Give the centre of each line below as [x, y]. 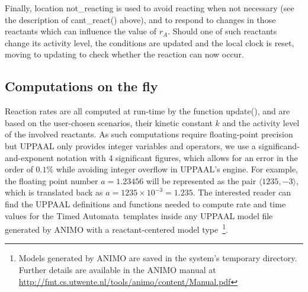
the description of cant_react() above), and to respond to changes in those [140, 19]
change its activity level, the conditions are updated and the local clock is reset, [150, 42]
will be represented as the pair [201, 180]
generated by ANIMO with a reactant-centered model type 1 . [116, 228]
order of [19, 169]
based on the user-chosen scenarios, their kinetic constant [109, 122]
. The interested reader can [242, 192]
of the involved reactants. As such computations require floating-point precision [149, 134]
